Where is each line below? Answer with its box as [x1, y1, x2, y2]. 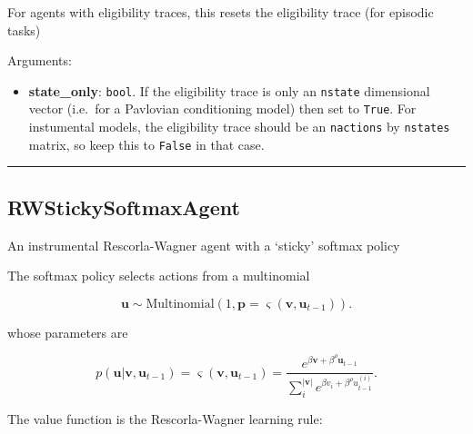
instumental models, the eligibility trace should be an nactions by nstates [28, 117, 450, 136]
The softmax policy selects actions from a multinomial [7, 266, 310, 285]
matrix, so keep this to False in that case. [28, 134, 265, 153]
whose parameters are [7, 322, 128, 341]
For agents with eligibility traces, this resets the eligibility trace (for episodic [7, 3, 434, 21]
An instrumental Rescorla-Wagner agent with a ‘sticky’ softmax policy [7, 235, 400, 254]
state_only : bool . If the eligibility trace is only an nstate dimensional [28, 81, 430, 100]
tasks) [7, 20, 41, 39]
